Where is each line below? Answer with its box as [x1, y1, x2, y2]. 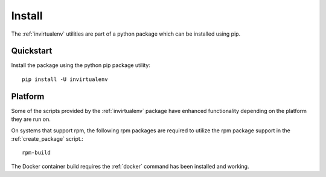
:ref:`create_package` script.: [11, 135, 84, 142]
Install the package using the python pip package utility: [11, 62, 151, 69]
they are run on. [11, 115, 51, 123]
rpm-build [22, 149, 51, 156]
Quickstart [11, 46, 53, 56]
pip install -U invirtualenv [22, 76, 108, 83]
